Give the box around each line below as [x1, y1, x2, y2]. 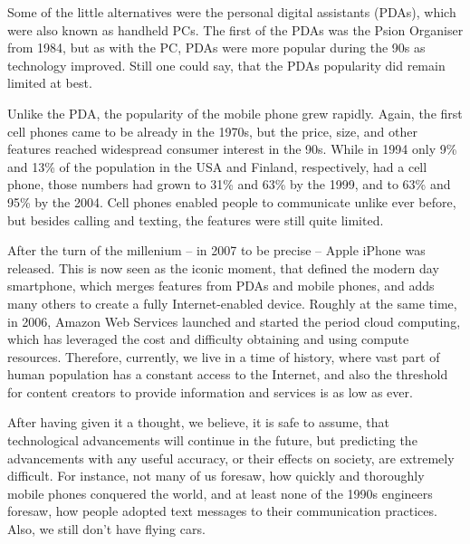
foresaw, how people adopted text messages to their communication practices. [7, 501, 437, 520]
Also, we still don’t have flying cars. [7, 520, 206, 539]
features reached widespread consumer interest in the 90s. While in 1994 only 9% [7, 139, 457, 158]
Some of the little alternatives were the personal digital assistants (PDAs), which [7, 3, 456, 21]
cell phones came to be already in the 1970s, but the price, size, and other [7, 121, 417, 140]
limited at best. [7, 73, 92, 92]
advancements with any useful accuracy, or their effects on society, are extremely [7, 448, 455, 467]
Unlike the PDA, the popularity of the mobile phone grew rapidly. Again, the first [7, 103, 463, 122]
